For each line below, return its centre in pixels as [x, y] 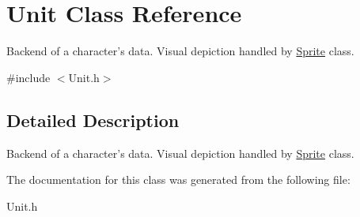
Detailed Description [93, 120]
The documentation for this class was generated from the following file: [178, 180]
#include [28, 77]
